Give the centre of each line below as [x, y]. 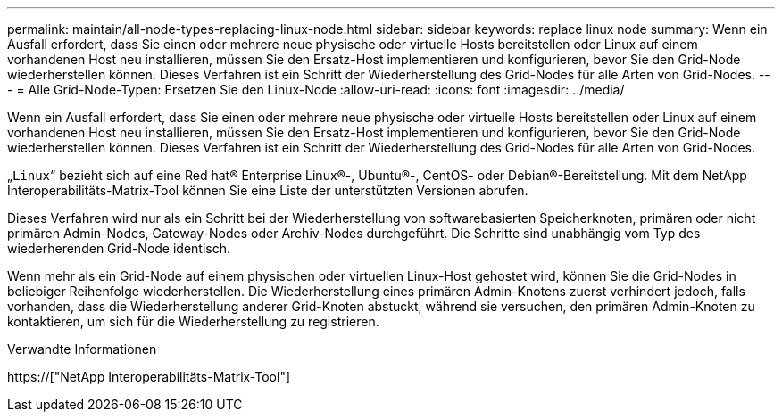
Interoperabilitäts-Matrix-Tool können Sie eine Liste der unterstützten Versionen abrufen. [268, 190]
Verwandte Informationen [82, 349]
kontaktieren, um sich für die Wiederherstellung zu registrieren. [193, 321]
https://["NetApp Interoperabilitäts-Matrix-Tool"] [149, 377]
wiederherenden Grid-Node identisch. [119, 248]
